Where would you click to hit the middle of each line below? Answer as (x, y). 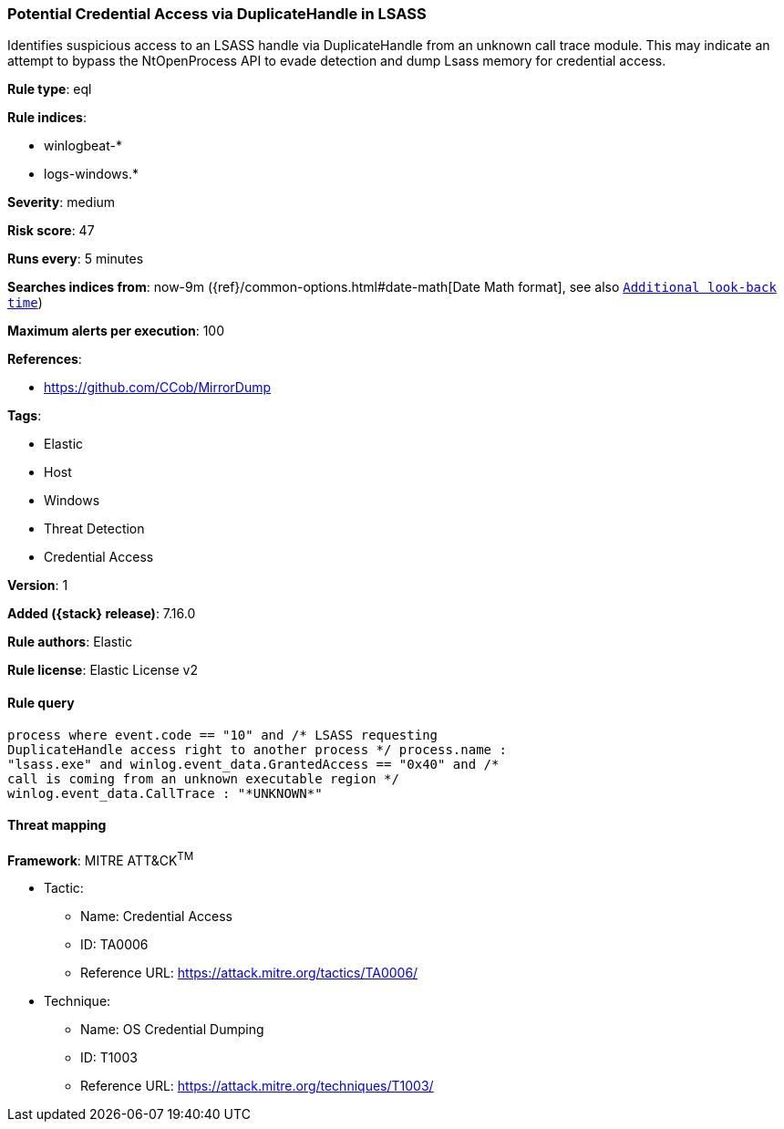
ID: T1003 (109, 1058)
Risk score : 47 (51, 231)
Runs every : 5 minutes (76, 259)
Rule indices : (47, 118)
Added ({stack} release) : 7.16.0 (102, 614)
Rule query (41, 702)
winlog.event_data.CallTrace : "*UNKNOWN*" (165, 793)
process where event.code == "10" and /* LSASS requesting (223, 735)
